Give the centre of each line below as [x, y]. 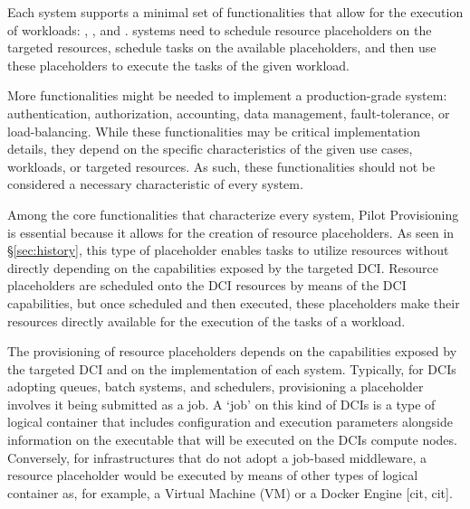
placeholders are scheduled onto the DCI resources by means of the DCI [207, 285]
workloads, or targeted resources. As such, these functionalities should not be [221, 166]
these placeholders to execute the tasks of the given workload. [178, 65]
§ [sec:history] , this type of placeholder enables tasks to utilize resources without [228, 250]
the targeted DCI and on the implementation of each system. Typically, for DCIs [232, 368]
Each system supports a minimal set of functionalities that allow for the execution [235, 12]
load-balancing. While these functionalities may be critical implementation [214, 131]
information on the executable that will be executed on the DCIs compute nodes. [232, 440]
